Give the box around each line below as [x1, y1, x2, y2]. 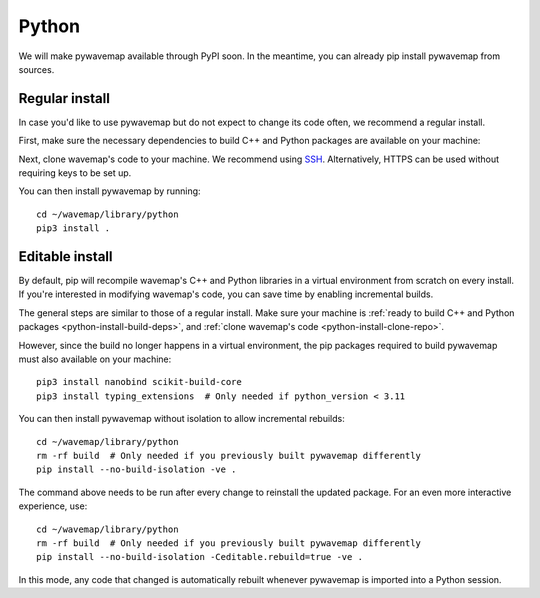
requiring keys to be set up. [18, 167, 132, 179]
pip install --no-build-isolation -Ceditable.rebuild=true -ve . [36, 551, 364, 563]
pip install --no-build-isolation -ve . [36, 464, 237, 475]
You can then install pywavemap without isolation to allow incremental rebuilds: [18, 413, 345, 425]
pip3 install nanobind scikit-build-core [36, 376, 242, 388]
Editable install [18, 248, 113, 265]
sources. [18, 63, 55, 75]
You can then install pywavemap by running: [18, 185, 201, 197]
